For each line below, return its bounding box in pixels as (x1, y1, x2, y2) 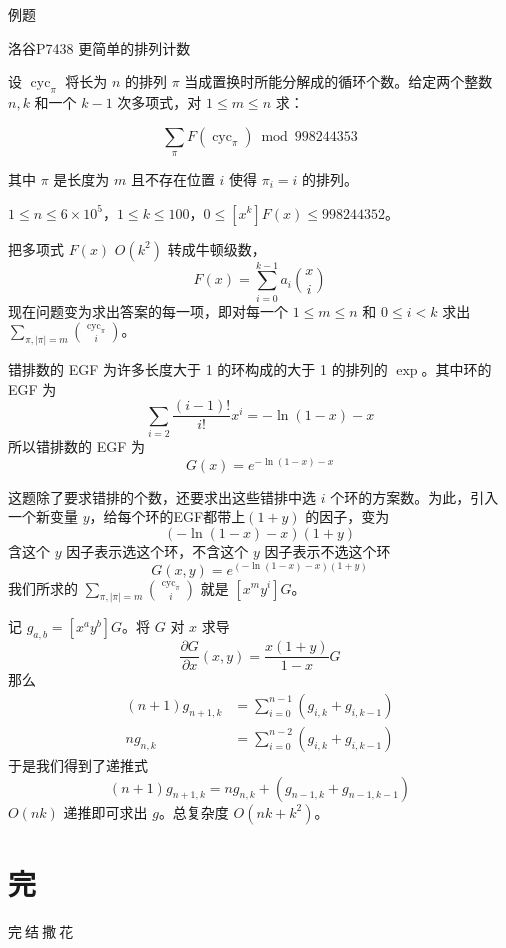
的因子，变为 (305, 506, 390, 527)
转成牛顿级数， (167, 238, 266, 259)
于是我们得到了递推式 (8, 754, 148, 775)
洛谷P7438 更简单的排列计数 (8, 37, 191, 58)
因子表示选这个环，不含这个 (66, 540, 249, 561)
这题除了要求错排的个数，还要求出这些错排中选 (8, 486, 316, 507)
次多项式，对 (117, 91, 202, 112)
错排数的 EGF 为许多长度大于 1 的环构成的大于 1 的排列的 (8, 359, 388, 380)
